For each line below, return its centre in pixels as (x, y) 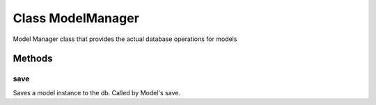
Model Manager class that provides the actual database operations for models (125, 39)
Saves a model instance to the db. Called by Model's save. (97, 92)
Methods (33, 59)
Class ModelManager (76, 18)
